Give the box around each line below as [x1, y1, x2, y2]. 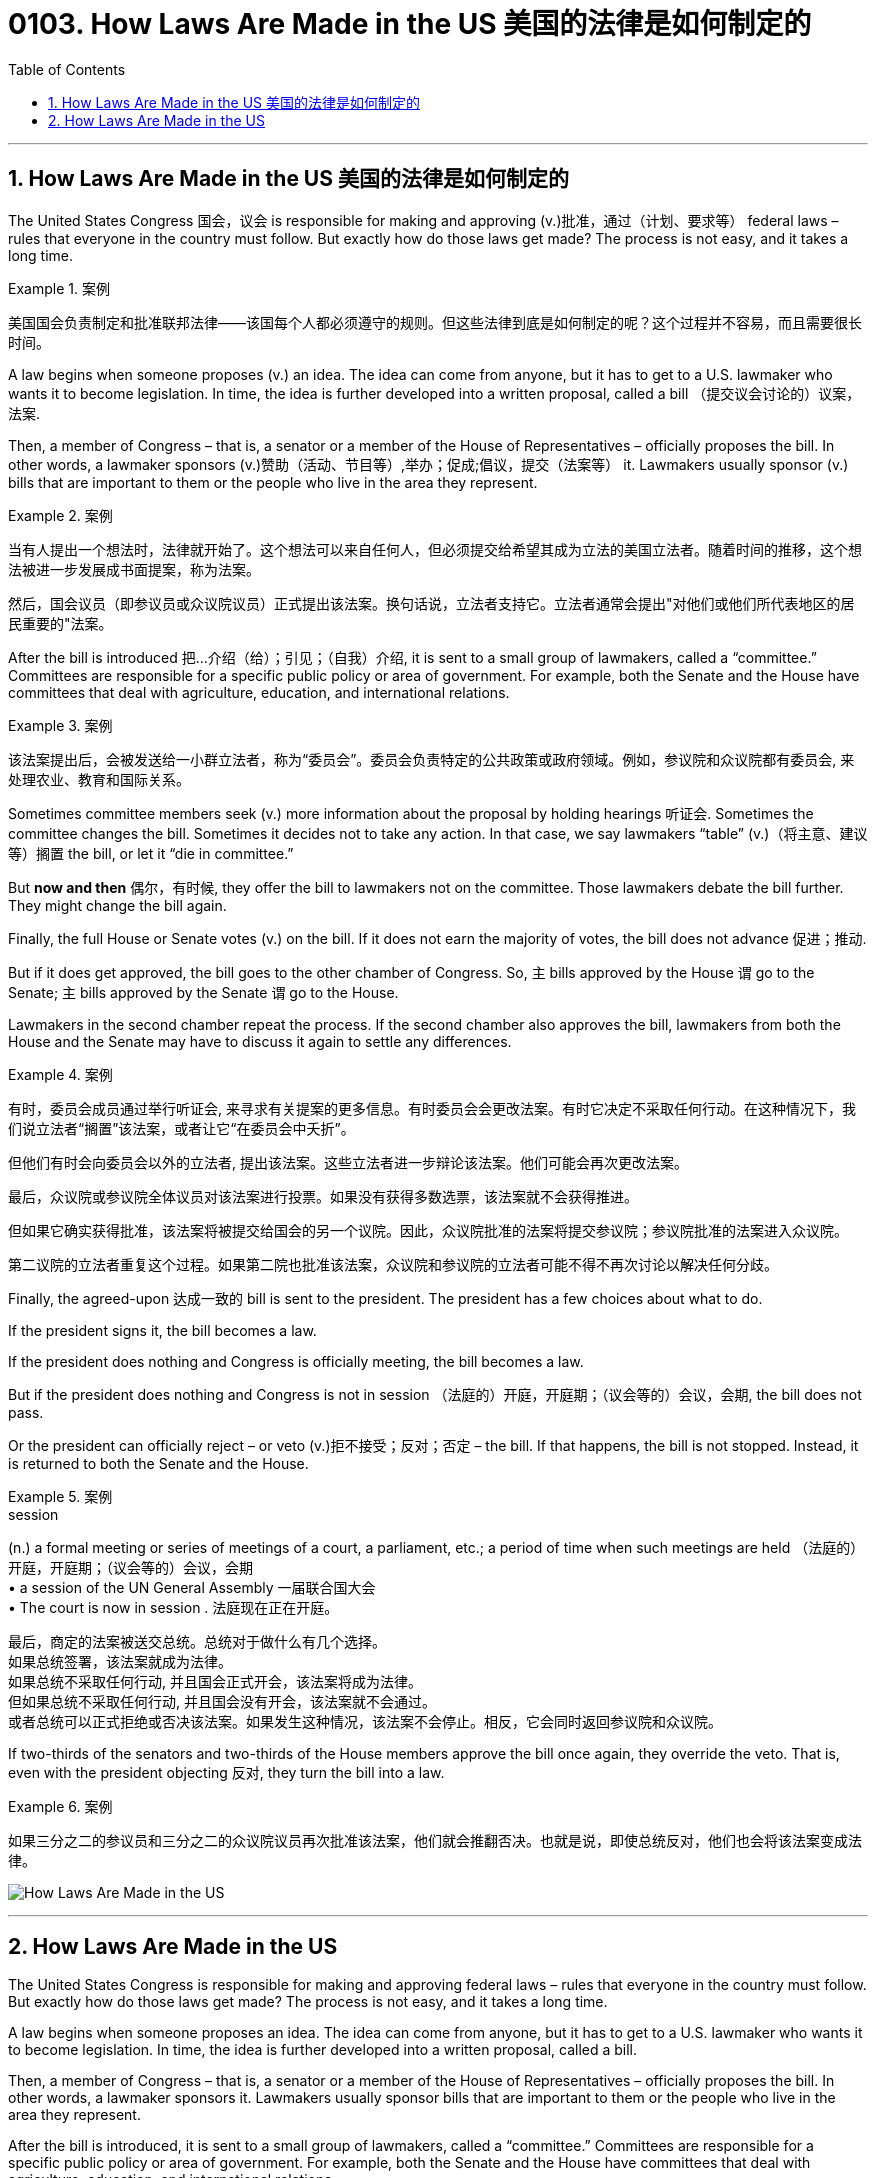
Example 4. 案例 [8, 1065, 113, 1083]
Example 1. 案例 [8, 279, 110, 297]
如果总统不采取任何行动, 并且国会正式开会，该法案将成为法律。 [8, 1672, 422, 1690]
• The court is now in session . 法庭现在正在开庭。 [8, 1598, 339, 1616]
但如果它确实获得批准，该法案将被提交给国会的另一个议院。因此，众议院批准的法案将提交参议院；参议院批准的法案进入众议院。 [8, 1221, 848, 1239]
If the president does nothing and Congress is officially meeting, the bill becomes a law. [8, 1352, 584, 1370]
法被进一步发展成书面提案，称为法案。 [8, 560, 260, 578]
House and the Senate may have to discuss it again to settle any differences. [8, 1032, 512, 1050]
